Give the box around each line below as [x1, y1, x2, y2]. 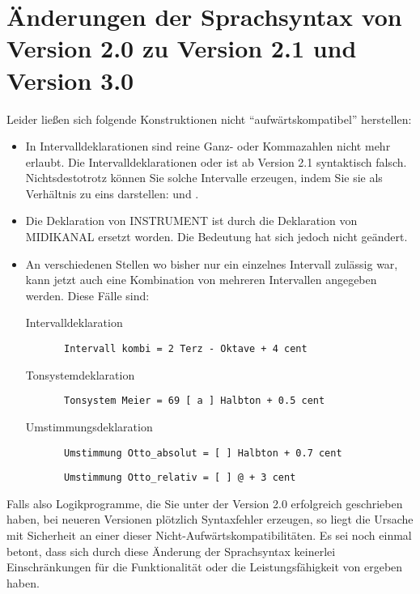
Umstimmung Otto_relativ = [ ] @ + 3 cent [63, 472, 296, 484]
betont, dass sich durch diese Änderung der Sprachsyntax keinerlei [6, 542, 336, 559]
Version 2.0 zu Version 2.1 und [6, 32, 357, 65]
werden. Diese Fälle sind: [25, 286, 150, 303]
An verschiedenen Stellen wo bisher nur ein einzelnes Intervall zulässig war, [25, 255, 398, 272]
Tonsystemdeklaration [25, 366, 135, 383]
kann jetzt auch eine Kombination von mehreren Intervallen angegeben [25, 271, 377, 288]
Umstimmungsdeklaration [25, 418, 153, 435]
